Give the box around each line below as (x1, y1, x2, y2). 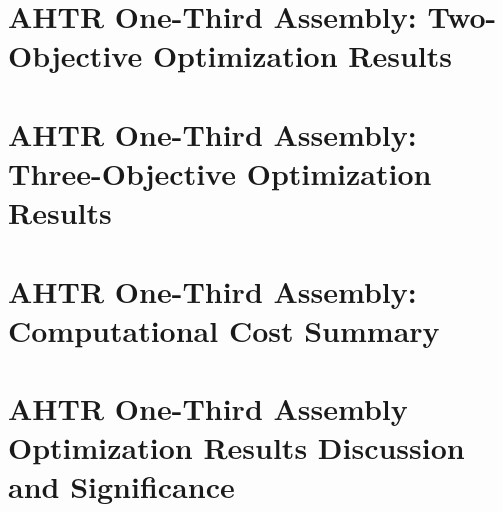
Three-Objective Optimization (8, 152, 432, 193)
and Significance (8, 466, 235, 507)
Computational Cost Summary (8, 309, 440, 350)
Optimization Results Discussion (8, 427, 465, 468)
